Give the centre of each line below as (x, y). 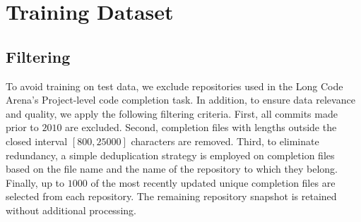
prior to (22, 127)
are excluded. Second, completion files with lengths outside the (201, 127)
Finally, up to (35, 182)
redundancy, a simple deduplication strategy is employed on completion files (170, 155)
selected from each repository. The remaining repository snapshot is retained (171, 196)
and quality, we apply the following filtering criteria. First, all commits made (172, 113)
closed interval (37, 141)
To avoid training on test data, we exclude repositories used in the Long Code (174, 86)
